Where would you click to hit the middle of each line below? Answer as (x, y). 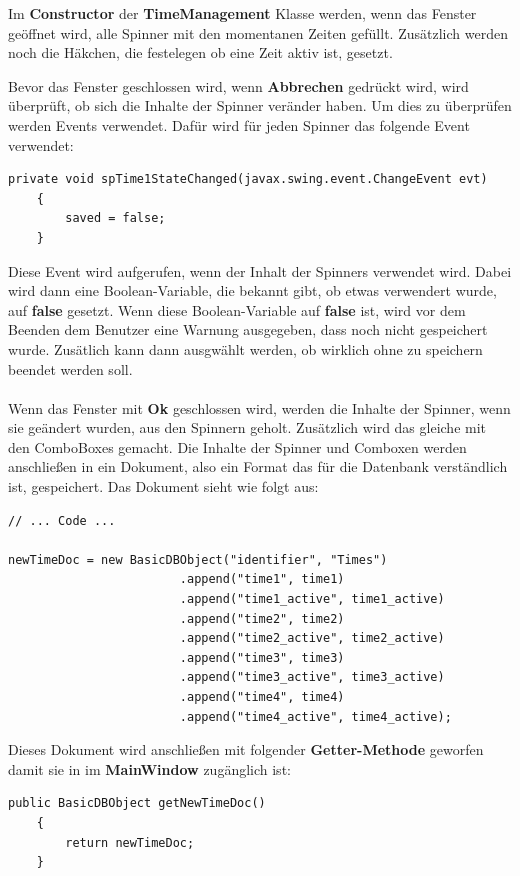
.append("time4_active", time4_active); (315, 716)
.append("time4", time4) (262, 697)
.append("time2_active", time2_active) (312, 638)
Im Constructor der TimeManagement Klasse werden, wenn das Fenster (242, 13)
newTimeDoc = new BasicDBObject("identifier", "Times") (198, 559)
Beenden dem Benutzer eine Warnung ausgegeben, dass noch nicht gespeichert (248, 329)
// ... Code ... (62, 520)
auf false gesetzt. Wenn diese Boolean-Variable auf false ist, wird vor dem (237, 309)
